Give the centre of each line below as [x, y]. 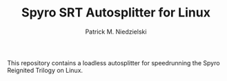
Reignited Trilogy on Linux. [45, 70]
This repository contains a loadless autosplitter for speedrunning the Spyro [113, 62]
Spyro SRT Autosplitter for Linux [116, 13]
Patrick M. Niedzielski [116, 32]
